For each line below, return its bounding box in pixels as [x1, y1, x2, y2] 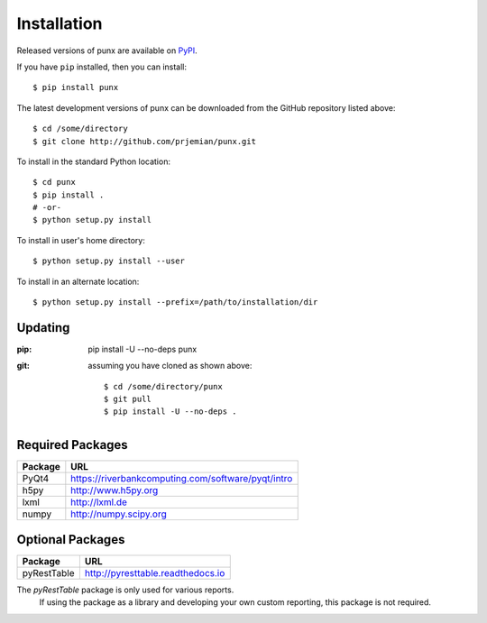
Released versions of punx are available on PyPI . [16, 45, 198, 56]
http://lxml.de [70, 496, 128, 508]
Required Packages [16, 437, 128, 453]
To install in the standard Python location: [16, 156, 171, 167]
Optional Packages [16, 532, 125, 547]
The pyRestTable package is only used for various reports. [16, 584, 234, 595]
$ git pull [104, 394, 152, 405]
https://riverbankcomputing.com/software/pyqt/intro [70, 472, 293, 485]
